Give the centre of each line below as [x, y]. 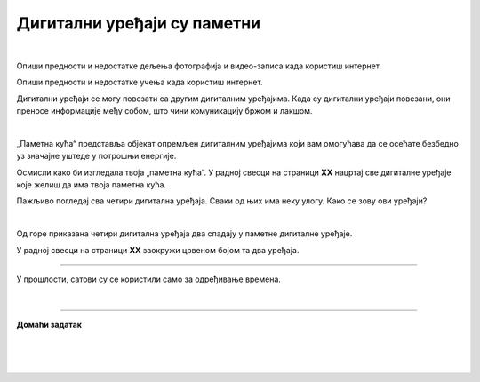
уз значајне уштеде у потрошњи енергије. [96, 156]
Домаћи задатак [49, 324]
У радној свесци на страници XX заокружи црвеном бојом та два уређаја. [158, 250]
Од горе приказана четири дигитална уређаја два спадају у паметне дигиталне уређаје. [184, 234]
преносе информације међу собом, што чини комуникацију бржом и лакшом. [164, 111]
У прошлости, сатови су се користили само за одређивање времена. [149, 279]
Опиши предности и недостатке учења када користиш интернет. [140, 82]
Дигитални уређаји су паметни [139, 23]
